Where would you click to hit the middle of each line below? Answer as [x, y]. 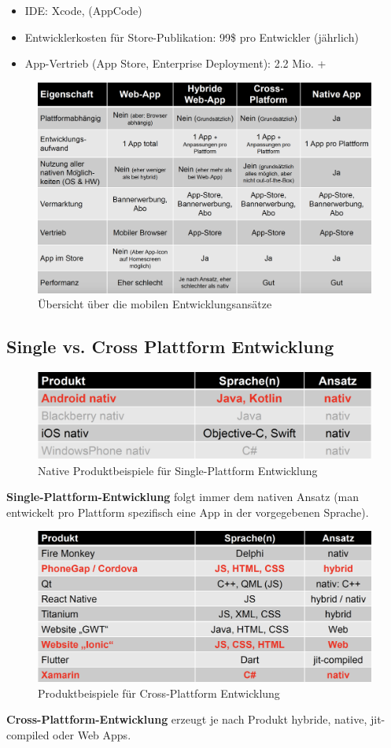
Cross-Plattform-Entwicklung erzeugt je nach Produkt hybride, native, [187, 719]
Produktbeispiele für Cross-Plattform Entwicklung [159, 693]
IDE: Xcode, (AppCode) [83, 10]
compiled [28, 734]
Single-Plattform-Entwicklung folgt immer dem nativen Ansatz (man [183, 497]
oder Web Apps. [92, 734]
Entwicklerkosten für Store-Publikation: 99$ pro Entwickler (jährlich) [192, 37]
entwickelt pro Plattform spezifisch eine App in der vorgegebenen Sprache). [188, 512]
